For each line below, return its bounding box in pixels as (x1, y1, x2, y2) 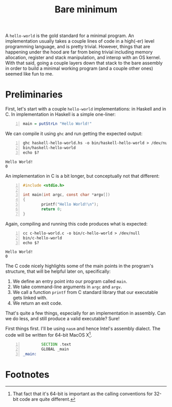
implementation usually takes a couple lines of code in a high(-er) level (5, 38, 155, 44)
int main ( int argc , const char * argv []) (23, 192, 111, 197)
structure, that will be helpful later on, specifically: (5, 268, 111, 274)
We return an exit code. (12, 300, 62, 306)
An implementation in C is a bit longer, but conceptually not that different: (5, 173, 160, 179)
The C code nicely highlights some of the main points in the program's (5, 263, 154, 269)
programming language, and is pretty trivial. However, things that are (5, 44, 150, 50)
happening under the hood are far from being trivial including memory (5, 49, 153, 55)
